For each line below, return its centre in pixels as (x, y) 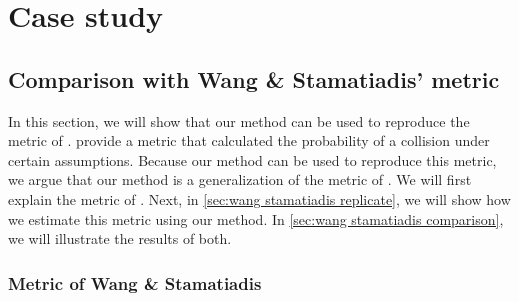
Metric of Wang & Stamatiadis (135, 282)
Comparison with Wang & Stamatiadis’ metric (254, 78)
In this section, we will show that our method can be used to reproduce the (239, 120)
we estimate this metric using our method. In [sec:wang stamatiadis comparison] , (256, 218)
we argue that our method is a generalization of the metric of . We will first (240, 179)
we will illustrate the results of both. (120, 238)
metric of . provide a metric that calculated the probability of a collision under (249, 140)
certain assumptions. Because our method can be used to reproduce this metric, (252, 159)
